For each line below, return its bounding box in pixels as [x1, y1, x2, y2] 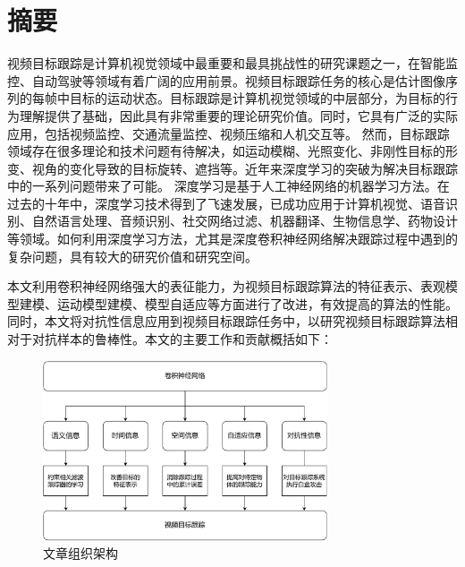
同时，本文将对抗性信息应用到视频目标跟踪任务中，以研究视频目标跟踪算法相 [7, 312, 458, 331]
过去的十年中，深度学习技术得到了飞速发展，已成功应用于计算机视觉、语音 [7, 193, 445, 212]
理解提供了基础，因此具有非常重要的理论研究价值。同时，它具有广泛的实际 [19, 106, 458, 125]
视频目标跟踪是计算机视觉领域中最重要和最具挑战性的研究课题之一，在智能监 [7, 54, 458, 73]
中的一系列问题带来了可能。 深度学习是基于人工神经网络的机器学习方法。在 [7, 176, 450, 195]
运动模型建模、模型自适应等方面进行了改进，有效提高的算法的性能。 [56, 294, 458, 313]
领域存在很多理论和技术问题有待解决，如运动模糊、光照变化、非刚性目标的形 [7, 142, 458, 160]
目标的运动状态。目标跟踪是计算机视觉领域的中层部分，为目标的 [69, 89, 445, 107]
